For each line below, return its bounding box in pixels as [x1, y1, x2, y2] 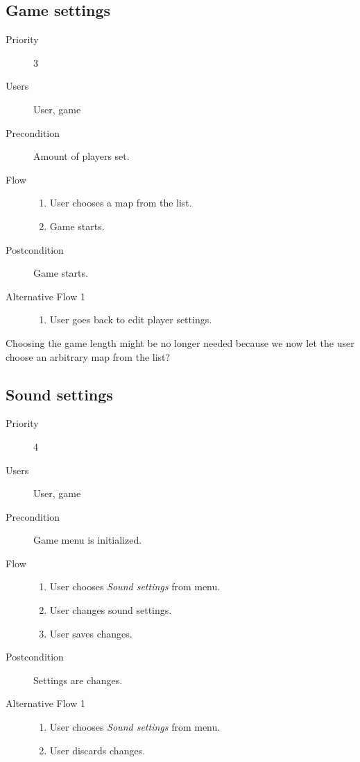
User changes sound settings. [49, 603, 172, 617]
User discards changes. [49, 743, 146, 757]
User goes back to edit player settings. [49, 312, 212, 327]
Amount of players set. [33, 149, 130, 163]
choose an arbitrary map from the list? [6, 349, 171, 364]
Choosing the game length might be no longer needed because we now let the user [6, 335, 354, 350]
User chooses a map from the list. [49, 195, 192, 210]
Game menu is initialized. [33, 533, 142, 547]
